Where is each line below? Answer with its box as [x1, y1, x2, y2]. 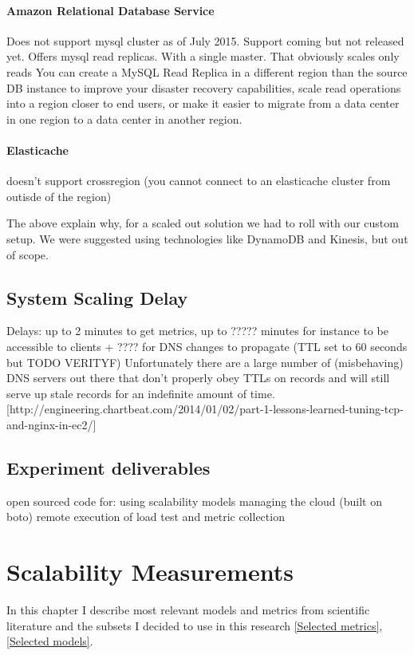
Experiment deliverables [6, 455, 211, 479]
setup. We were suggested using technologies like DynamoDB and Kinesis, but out [6, 230, 408, 247]
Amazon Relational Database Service [6, 2, 215, 18]
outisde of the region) [6, 187, 112, 204]
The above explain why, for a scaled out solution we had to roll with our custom [6, 215, 399, 231]
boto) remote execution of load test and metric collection [6, 508, 285, 525]
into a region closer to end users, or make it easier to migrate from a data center [6, 95, 400, 112]
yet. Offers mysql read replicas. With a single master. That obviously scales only [6, 48, 400, 65]
